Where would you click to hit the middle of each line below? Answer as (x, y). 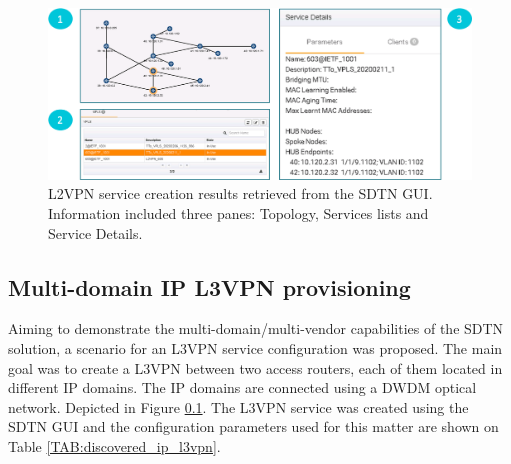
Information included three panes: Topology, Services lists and (238, 213)
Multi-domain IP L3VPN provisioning (209, 286)
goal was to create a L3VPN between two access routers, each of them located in (255, 367)
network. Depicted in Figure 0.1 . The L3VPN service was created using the (238, 406)
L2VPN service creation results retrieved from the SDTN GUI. (240, 193)
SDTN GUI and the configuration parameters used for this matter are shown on (253, 426)
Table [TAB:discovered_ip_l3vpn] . (114, 445)
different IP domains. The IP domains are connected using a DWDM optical (242, 387)
